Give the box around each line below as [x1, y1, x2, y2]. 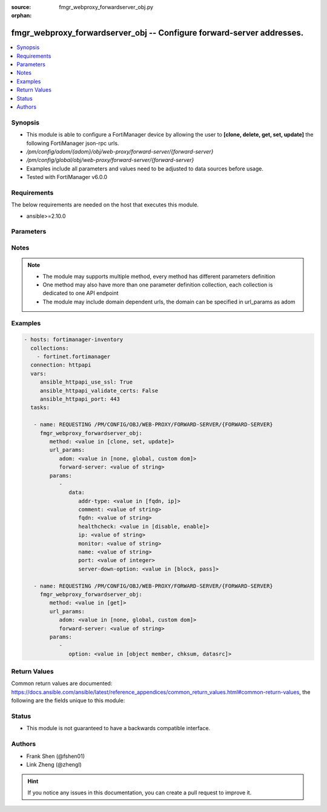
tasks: [30, 404, 50, 411]
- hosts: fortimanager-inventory [24, 336, 124, 343]
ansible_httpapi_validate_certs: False [39, 387, 159, 394]
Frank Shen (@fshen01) [26, 753, 85, 760]
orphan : [11, 12, 32, 19]
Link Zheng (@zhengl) [26, 760, 82, 768]
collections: [30, 345, 69, 351]
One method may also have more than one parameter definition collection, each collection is [42, 281, 273, 288]
